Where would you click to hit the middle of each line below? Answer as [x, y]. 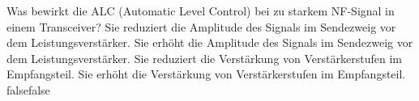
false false [28, 89]
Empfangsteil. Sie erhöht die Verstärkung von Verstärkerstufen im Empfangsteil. [206, 74]
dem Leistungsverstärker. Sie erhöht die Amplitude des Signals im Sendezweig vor [210, 42]
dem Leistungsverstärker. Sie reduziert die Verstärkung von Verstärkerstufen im [204, 58]
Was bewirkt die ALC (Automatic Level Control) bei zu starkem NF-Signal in [201, 11]
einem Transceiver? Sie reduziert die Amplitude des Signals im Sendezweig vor [201, 26]
